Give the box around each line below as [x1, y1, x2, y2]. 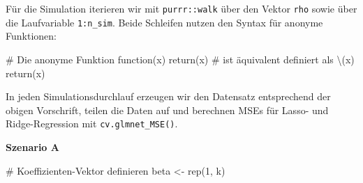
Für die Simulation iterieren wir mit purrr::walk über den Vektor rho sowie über [6, 1, 357, 15]
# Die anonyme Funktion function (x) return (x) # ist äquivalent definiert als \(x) [6, 51, 355, 66]
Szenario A [6, 139, 59, 154]
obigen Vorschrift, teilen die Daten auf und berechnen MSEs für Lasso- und [6, 102, 329, 117]
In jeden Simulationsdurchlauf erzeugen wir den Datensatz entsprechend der [6, 89, 331, 104]
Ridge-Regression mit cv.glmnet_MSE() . [6, 116, 178, 131]
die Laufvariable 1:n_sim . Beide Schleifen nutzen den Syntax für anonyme [6, 15, 323, 29]
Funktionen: [6, 29, 57, 43]
